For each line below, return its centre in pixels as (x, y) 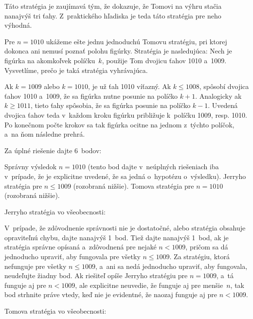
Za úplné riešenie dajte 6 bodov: (53, 150)
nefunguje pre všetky (36, 266)
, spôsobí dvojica (224, 86)
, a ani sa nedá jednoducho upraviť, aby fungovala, (172, 266)
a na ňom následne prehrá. (45, 134)
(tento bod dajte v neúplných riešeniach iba (153, 167)
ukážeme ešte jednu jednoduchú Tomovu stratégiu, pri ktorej (136, 41)
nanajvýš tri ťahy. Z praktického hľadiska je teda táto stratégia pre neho (113, 15)
